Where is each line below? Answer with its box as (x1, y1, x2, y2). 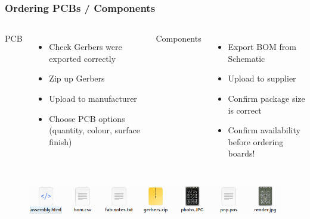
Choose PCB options (49, 112, 125, 124)
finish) (49, 135, 72, 148)
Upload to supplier (228, 72, 296, 85)
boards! (228, 147, 255, 159)
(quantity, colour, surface (49, 124, 140, 136)
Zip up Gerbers (49, 72, 105, 85)
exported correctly (49, 52, 116, 64)
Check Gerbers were (49, 40, 122, 53)
